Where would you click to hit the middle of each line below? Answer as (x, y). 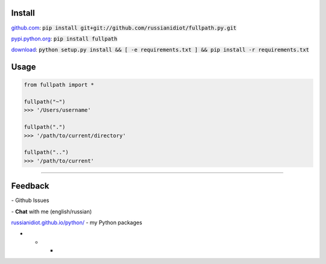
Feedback (30, 186)
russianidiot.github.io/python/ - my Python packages (77, 222)
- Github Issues (30, 200)
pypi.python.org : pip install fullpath (64, 39)
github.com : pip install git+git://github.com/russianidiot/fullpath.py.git (124, 28)
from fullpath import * (59, 85)
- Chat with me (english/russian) (52, 212)
